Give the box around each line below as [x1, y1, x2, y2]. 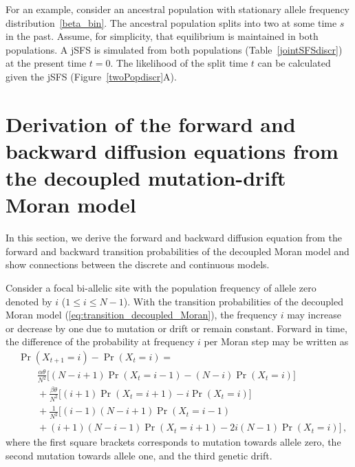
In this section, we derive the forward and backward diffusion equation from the [6, 230, 342, 245]
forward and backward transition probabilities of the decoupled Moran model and [6, 243, 349, 258]
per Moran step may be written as [204, 334, 349, 349]
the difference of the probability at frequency [6, 334, 195, 349]
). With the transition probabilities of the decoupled [123, 294, 343, 308]
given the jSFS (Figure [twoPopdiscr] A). [6, 69, 177, 83]
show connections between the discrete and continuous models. [6, 257, 270, 272]
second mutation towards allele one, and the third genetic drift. [6, 448, 272, 462]
